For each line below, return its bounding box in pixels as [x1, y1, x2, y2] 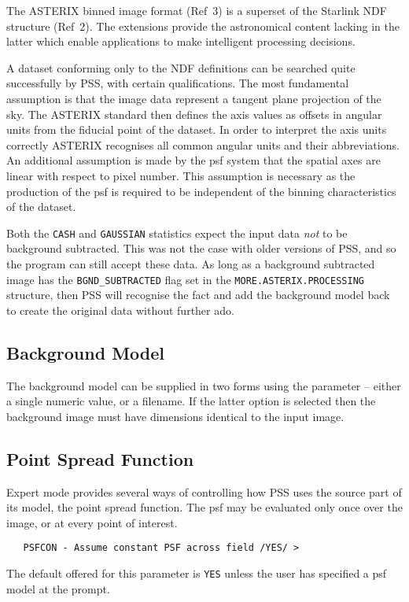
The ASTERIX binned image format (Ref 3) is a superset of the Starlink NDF [6, 2, 387, 18]
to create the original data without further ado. [6, 301, 234, 318]
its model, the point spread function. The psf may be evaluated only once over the [6, 499, 403, 515]
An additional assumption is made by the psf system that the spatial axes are [6, 152, 381, 168]
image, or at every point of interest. [6, 514, 178, 530]
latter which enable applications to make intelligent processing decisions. [6, 33, 356, 50]
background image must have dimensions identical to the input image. [6, 408, 345, 424]
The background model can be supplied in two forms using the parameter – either [6, 377, 401, 393]
